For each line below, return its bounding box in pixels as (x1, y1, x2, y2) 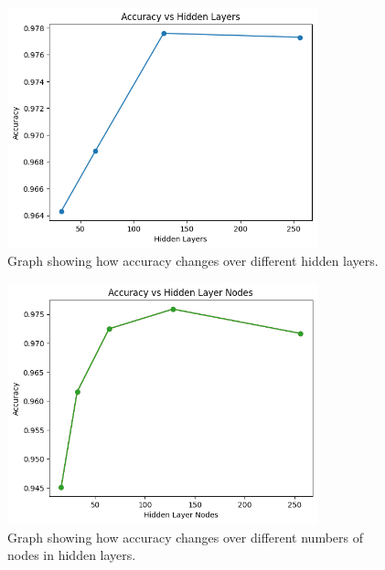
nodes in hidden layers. (7, 545, 136, 565)
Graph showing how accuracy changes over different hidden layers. (7, 251, 379, 270)
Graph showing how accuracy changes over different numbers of (7, 527, 364, 546)
